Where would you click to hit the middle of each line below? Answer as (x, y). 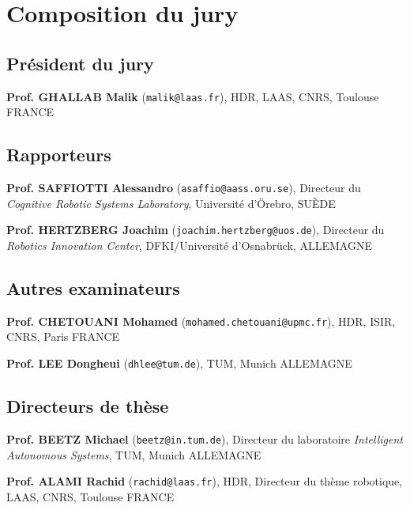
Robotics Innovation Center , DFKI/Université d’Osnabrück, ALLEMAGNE (190, 245)
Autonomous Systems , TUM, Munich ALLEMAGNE (134, 454)
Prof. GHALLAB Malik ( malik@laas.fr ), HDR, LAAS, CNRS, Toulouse (193, 96)
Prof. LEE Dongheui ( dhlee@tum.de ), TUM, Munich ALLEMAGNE (179, 363)
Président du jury (80, 63)
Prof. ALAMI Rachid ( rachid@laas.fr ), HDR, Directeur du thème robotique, (205, 481)
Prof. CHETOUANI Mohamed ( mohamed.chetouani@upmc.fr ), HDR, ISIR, (201, 321)
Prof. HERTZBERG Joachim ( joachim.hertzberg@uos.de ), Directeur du (196, 230)
